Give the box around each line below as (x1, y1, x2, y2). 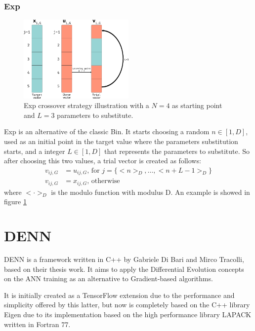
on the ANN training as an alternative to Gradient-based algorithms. (4, 273, 213, 284)
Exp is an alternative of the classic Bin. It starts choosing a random (4, 126, 210, 137)
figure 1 (4, 196, 27, 207)
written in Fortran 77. (4, 319, 71, 329)
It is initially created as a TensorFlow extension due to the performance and (4, 290, 235, 300)
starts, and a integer (4, 146, 65, 156)
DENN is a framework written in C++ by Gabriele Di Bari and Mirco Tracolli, (4, 254, 244, 264)
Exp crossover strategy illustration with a (24, 100, 149, 110)
